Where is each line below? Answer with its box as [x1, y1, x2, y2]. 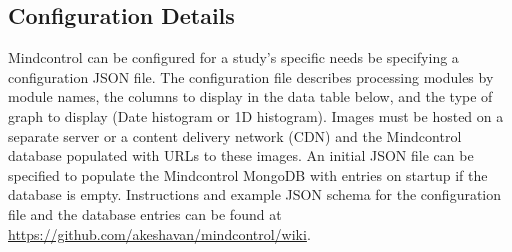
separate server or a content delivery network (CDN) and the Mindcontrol [8, 125, 462, 146]
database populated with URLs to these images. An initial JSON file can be [8, 145, 474, 166]
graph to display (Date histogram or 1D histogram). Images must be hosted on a [8, 105, 504, 126]
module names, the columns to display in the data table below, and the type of [8, 86, 493, 107]
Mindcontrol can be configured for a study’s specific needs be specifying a [8, 47, 459, 68]
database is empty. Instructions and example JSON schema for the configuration [8, 184, 502, 205]
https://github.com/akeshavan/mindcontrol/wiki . [8, 223, 311, 244]
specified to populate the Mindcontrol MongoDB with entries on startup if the [8, 164, 488, 185]
